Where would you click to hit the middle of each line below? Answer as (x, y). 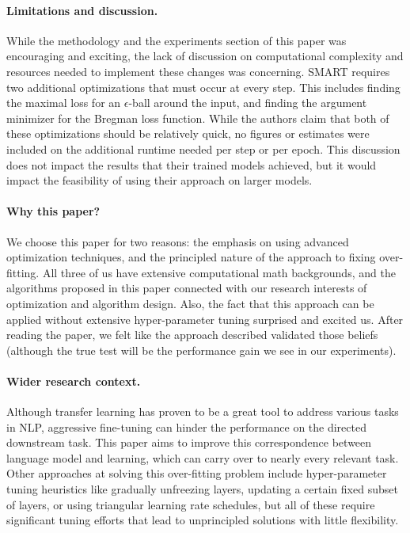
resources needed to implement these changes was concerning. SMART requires (198, 71)
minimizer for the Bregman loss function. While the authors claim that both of (198, 118)
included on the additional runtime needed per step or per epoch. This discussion (203, 148)
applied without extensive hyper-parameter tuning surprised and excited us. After (205, 319)
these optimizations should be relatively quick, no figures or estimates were (188, 133)
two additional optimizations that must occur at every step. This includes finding (203, 87)
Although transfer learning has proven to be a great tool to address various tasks (203, 411)
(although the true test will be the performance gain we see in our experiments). (201, 350)
